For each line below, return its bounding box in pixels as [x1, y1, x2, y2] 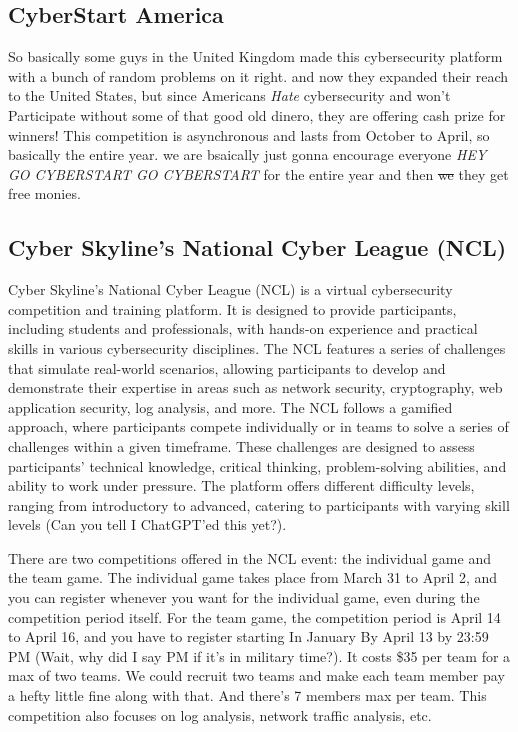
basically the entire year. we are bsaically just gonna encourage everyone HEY [8, 144, 487, 165]
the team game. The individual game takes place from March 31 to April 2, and [8, 567, 498, 588]
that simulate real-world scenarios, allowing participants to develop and [8, 357, 446, 378]
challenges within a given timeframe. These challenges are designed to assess [8, 435, 475, 456]
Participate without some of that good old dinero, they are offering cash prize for [8, 104, 506, 125]
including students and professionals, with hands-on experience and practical [8, 318, 478, 339]
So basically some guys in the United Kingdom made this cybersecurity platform [8, 46, 503, 67]
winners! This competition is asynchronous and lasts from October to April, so [8, 124, 490, 145]
